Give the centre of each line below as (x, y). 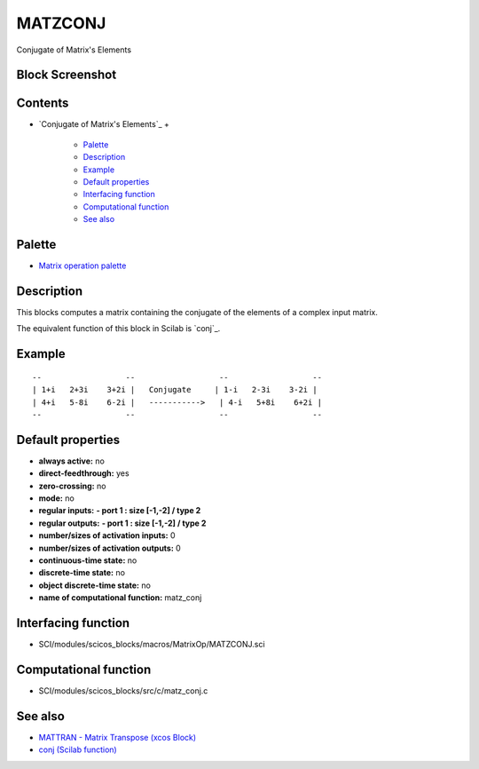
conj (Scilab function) (78, 749)
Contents (43, 103)
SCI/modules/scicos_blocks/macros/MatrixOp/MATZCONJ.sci (152, 645)
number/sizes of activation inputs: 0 (107, 535)
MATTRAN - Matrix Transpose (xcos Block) (118, 737)
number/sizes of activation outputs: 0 (110, 548)
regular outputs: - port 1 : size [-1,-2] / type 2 (122, 523)
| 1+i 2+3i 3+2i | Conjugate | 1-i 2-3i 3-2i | (175, 390)
